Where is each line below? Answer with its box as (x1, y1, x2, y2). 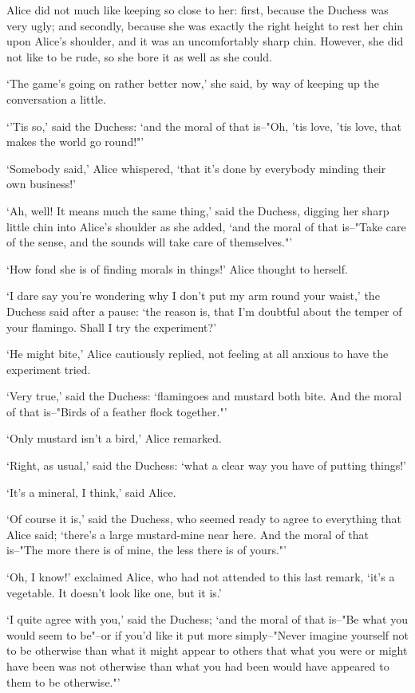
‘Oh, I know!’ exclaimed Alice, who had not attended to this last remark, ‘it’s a (6, 569, 395, 585)
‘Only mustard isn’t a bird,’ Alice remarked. (6, 430, 222, 447)
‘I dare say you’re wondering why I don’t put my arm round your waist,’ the (6, 287, 380, 304)
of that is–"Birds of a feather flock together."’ (6, 403, 227, 419)
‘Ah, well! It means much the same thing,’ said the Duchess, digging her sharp (6, 202, 389, 219)
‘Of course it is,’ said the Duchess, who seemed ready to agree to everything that (6, 510, 402, 527)
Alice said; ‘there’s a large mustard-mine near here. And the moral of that (6, 526, 369, 542)
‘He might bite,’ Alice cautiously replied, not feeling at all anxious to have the (6, 345, 389, 362)
